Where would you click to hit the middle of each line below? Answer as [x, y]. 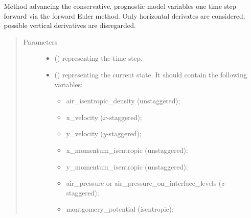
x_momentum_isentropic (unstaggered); [127, 150]
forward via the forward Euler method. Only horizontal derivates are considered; [125, 15]
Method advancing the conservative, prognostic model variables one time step [120, 6]
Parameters [40, 41]
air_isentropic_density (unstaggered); [123, 101]
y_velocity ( [85, 133]
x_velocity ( [85, 117]
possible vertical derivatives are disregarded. [70, 25]
